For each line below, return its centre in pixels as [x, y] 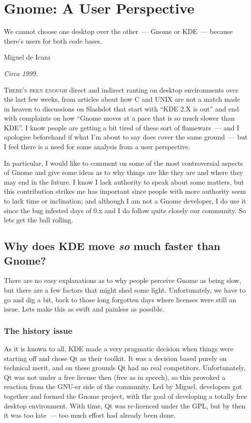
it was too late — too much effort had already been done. [90, 415]
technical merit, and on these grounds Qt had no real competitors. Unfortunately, [125, 368]
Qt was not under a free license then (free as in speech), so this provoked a [115, 377]
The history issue [38, 330]
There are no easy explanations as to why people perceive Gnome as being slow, [123, 280]
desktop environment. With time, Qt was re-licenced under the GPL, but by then [125, 405]
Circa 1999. [21, 73]
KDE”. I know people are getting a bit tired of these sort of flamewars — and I [122, 127]
